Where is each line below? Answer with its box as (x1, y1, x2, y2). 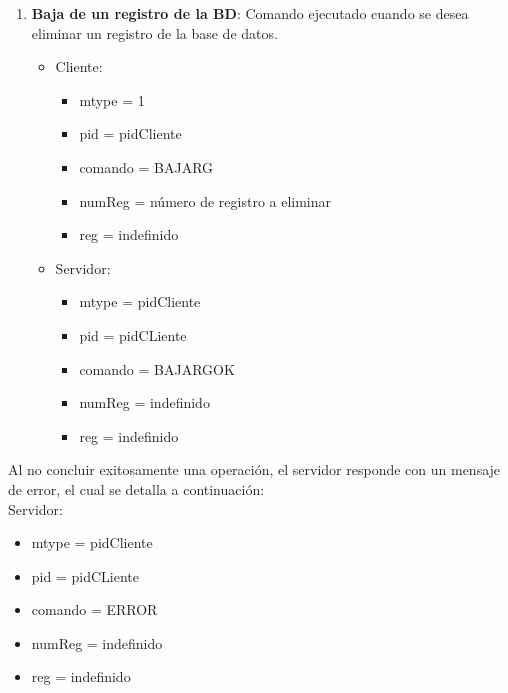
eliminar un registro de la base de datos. (31, 22, 278, 43)
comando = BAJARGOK (79, 358, 235, 379)
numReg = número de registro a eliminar (79, 190, 332, 211)
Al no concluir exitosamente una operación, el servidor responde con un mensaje (8, 459, 501, 480)
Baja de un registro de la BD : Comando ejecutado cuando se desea (31, 3, 469, 23)
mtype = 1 (79, 89, 145, 110)
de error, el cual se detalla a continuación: (8, 478, 265, 499)
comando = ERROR (31, 599, 158, 620)
